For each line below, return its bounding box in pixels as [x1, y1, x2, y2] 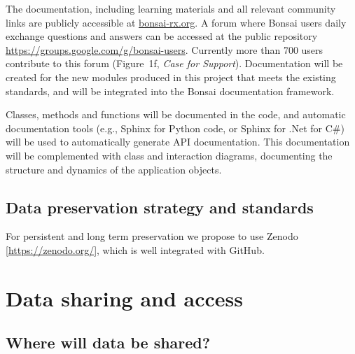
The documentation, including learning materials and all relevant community [6, 1, 336, 15]
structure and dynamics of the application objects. [6, 162, 222, 176]
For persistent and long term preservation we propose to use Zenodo [6, 229, 298, 243]
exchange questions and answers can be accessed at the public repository [6, 29, 318, 43]
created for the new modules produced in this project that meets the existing [6, 69, 336, 84]
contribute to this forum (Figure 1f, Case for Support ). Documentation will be [6, 56, 343, 71]
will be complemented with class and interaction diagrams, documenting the [6, 148, 333, 162]
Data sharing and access [6, 283, 244, 312]
